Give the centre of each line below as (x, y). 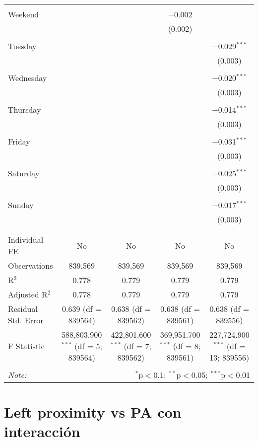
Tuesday (22, 46)
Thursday (25, 110)
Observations (31, 265)
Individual (26, 240)
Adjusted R (28, 294)
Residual (23, 309)
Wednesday (28, 78)
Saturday (24, 173)
